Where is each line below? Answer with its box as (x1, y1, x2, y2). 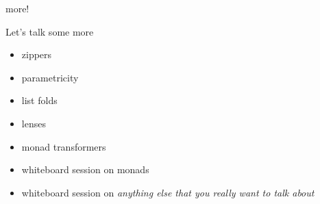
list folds (21, 93, 58, 107)
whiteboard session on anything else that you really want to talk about (21, 185, 315, 199)
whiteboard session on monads (21, 162, 149, 177)
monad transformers (21, 139, 106, 153)
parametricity (21, 70, 79, 84)
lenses (21, 116, 46, 130)
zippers (21, 47, 52, 62)
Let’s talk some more (5, 24, 94, 38)
